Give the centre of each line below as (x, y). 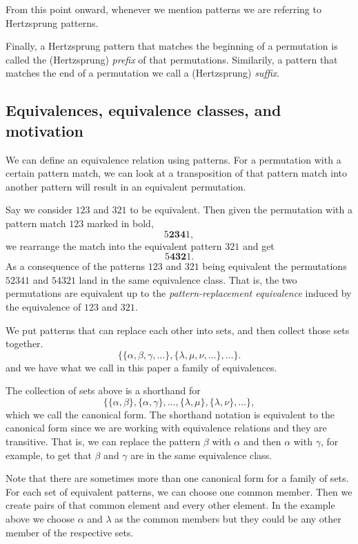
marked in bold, (120, 223)
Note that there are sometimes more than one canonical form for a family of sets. (177, 478)
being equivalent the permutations (275, 266)
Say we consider (39, 210)
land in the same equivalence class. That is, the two (188, 279)
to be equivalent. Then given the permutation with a (241, 210)
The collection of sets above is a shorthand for (103, 390)
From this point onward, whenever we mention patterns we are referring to (163, 9)
